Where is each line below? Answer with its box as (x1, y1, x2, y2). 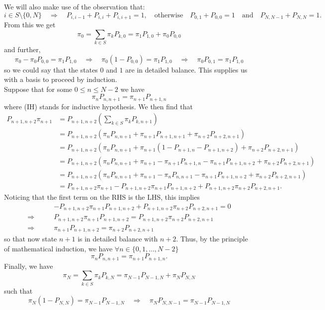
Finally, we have (4, 260, 53, 271)
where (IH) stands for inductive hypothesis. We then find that (4, 101, 193, 111)
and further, (4, 44, 41, 54)
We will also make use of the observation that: (4, 1, 145, 11)
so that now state (4, 233, 57, 244)
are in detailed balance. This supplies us (125, 64, 247, 75)
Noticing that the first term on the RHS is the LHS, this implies (4, 192, 200, 202)
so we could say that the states (4, 64, 98, 75)
